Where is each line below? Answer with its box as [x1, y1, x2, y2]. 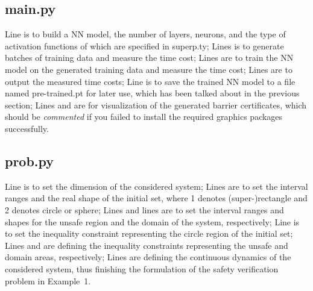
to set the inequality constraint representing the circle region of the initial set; [5, 227, 293, 240]
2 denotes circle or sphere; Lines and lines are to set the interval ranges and [5, 203, 284, 216]
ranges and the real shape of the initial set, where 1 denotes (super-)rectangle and [5, 192, 308, 204]
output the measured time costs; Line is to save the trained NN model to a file [5, 75, 296, 87]
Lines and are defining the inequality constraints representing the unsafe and [5, 239, 288, 251]
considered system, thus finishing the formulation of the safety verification [5, 262, 279, 275]
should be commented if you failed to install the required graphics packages [5, 110, 283, 123]
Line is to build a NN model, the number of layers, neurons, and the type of [5, 28, 286, 40]
